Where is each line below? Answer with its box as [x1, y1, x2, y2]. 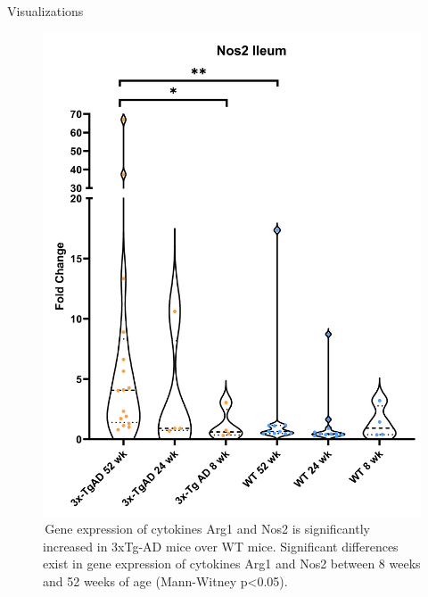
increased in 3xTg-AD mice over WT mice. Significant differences [43, 536, 399, 555]
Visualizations [7, 2, 84, 20]
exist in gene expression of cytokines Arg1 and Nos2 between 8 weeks [43, 554, 421, 573]
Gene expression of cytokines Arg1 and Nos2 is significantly [45, 519, 370, 538]
